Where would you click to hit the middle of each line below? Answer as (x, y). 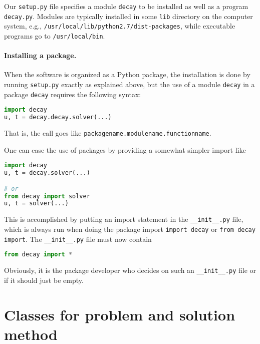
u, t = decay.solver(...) (47, 173)
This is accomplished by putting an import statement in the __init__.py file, (124, 219)
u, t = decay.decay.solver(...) (58, 117)
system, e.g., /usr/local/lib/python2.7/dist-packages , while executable (120, 26)
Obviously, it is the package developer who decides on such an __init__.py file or (130, 270)
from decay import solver (47, 196)
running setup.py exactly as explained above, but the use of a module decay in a (129, 84)
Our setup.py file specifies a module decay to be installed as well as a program (126, 6)
